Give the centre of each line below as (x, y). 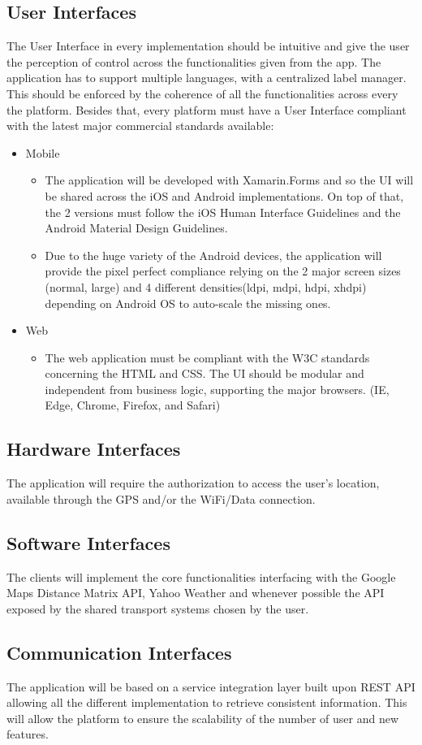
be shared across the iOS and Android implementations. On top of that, (224, 195)
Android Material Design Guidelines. (136, 228)
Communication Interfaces (119, 652)
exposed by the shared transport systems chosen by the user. (158, 608)
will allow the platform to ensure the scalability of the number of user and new (202, 718)
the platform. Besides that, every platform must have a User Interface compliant (207, 109)
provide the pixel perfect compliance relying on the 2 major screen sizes (223, 271)
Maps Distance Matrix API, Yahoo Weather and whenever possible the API (196, 593)
